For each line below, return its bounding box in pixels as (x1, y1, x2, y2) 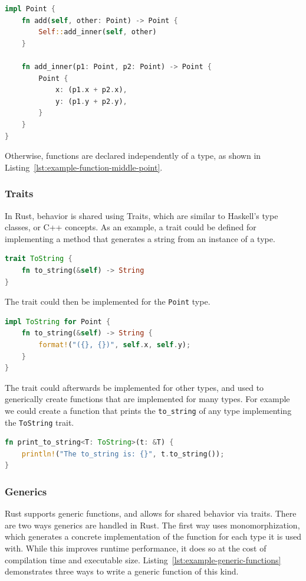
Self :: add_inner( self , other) (38, 28, 157, 37)
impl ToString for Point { (5, 317, 111, 326)
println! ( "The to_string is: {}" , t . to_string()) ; (21, 449, 225, 458)
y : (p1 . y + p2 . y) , (55, 97, 127, 106)
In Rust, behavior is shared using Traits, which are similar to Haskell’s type (5, 209, 278, 221)
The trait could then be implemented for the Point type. (5, 295, 210, 308)
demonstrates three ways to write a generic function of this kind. (5, 565, 239, 577)
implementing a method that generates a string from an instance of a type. (5, 232, 275, 244)
